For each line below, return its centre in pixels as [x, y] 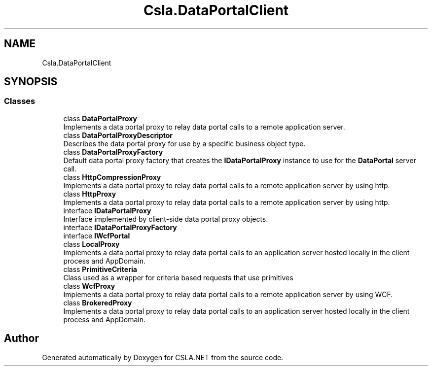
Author [21, 338]
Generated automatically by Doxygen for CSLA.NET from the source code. [163, 357]
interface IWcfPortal [97, 235]
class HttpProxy [90, 194]
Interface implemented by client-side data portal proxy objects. [166, 219]
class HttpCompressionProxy [112, 177]
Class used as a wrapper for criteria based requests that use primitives [178, 277]
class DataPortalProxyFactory [113, 152]
